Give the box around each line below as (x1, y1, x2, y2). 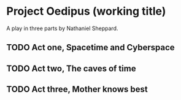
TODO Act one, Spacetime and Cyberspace (6, 42, 175, 53)
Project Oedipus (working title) (6, 4, 166, 18)
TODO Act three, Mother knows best (6, 84, 148, 94)
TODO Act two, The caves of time (6, 63, 136, 74)
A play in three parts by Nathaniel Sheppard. (6, 25, 118, 32)
